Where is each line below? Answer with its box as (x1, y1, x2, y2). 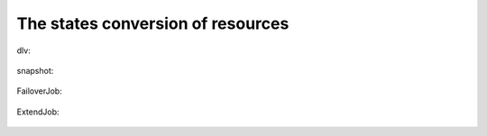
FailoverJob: (16, 86, 62, 96)
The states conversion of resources (16, 14, 289, 33)
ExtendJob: (16, 106, 60, 117)
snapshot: (16, 65, 54, 76)
